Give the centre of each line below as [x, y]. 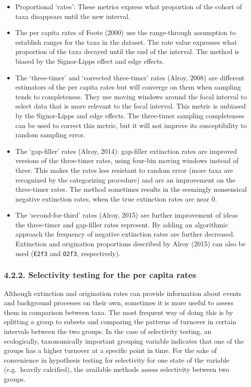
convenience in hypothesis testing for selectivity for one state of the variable [117, 359]
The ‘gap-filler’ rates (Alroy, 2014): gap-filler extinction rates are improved [126, 151]
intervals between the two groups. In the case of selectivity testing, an [108, 331]
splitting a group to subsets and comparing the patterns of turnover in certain [120, 322]
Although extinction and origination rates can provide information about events [123, 293]
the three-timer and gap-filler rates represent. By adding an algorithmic [122, 224]
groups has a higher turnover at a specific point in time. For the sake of [110, 350]
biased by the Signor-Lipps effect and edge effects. [90, 61]
